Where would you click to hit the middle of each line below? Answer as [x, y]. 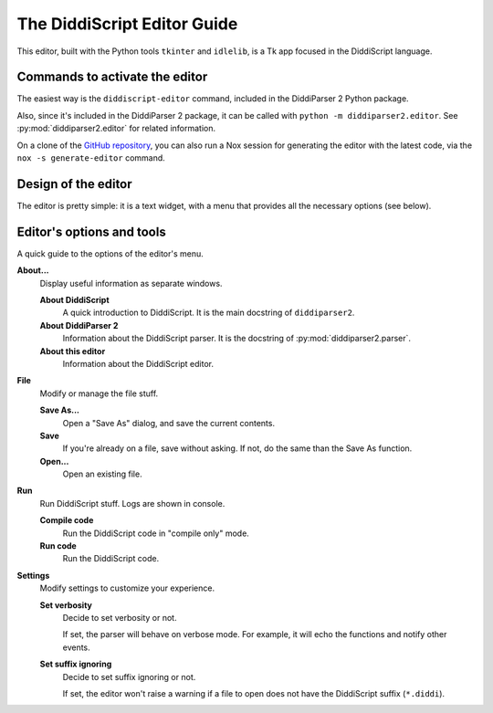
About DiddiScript [74, 300]
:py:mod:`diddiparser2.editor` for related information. [116, 129]
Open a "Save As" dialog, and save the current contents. [169, 423]
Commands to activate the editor [112, 77]
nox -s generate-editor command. [91, 158]
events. [76, 647]
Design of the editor [74, 184]
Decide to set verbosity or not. [120, 617]
